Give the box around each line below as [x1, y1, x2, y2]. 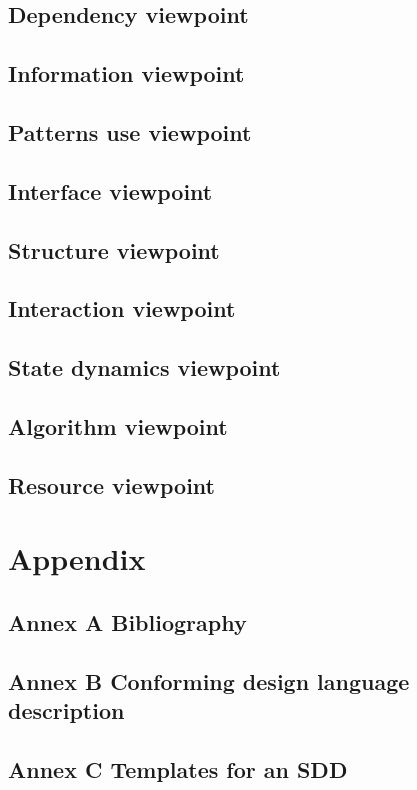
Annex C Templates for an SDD [8, 753, 348, 784]
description [8, 694, 125, 725]
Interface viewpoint [8, 175, 213, 206]
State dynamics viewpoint [8, 352, 281, 383]
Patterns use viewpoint [8, 116, 252, 147]
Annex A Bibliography [8, 606, 247, 637]
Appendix [8, 538, 146, 579]
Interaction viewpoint [8, 293, 236, 324]
